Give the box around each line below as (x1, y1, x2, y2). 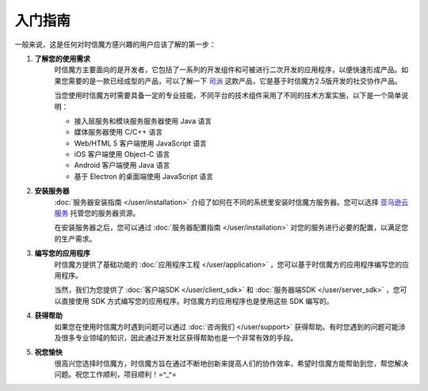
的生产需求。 (54, 233, 97, 243)
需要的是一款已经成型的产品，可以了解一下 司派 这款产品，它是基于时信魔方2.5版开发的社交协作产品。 (67, 76, 402, 85)
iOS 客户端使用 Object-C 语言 (74, 150, 170, 159)
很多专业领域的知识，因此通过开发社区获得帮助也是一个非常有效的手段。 (60, 332, 297, 342)
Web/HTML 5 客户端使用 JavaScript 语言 (74, 139, 208, 148)
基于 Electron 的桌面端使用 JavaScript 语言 (74, 171, 214, 181)
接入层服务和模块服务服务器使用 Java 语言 (74, 116, 212, 126)
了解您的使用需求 (34, 54, 90, 63)
